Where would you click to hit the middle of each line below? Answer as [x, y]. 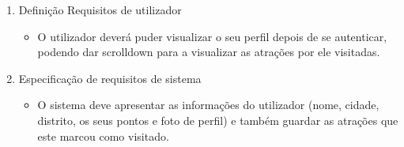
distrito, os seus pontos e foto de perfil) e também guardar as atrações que [218, 120]
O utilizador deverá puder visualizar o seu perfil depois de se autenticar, [212, 36]
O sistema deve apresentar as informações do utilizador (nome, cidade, [208, 105]
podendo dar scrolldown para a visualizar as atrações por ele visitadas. [209, 52]
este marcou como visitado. [103, 136]
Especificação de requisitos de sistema [110, 78]
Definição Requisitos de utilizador [100, 9]
